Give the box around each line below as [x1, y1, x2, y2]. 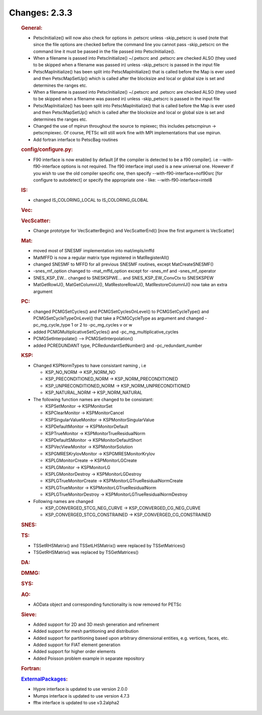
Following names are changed [33, 498, 94, 504]
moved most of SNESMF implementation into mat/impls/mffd [33, 248, 155, 254]
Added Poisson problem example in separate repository [33, 655, 145, 661]
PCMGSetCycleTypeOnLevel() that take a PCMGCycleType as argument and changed [33, 315, 204, 321]
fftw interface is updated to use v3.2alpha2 [33, 699, 120, 705]
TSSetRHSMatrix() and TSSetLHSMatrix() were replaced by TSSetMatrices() [33, 542, 185, 548]
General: [21, 24, 43, 31]
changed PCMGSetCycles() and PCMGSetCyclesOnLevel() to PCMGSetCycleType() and [33, 309, 209, 314]
